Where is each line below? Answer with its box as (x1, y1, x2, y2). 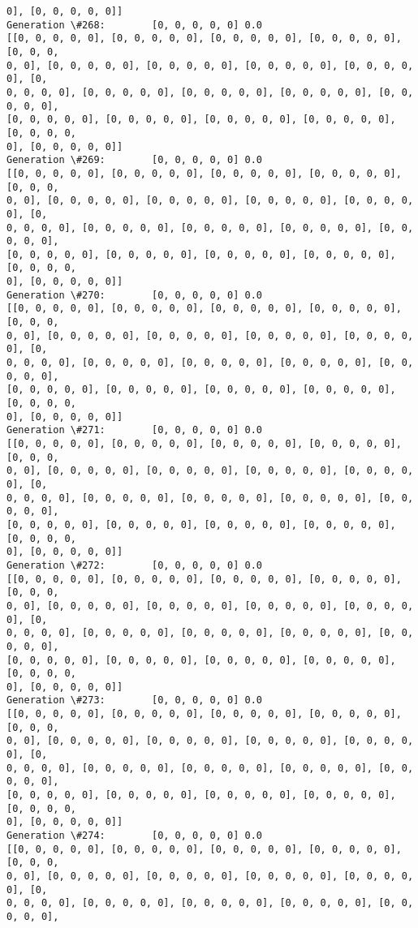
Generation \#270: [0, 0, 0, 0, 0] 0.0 (6, 289, 262, 301)
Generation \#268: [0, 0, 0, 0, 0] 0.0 (6, 19, 262, 31)
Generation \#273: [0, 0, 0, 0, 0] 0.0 (6, 694, 262, 707)
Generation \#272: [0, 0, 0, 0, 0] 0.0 (6, 559, 262, 571)
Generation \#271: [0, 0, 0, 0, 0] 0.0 (6, 424, 262, 436)
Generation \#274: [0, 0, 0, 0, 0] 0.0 (6, 830, 262, 842)
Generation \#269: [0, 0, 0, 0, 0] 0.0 (6, 154, 262, 166)
